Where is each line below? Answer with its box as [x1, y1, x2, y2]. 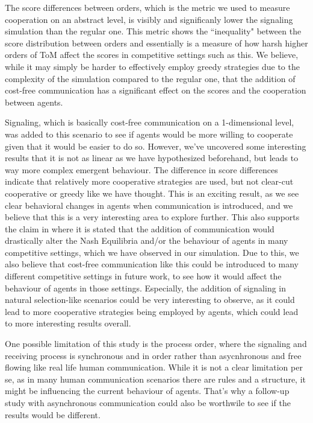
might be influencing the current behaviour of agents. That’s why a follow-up [5, 384, 290, 397]
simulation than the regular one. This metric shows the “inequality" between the [5, 25, 302, 37]
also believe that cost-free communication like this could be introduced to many [5, 258, 299, 270]
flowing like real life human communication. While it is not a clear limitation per [5, 361, 303, 374]
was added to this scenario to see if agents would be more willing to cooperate [5, 127, 293, 140]
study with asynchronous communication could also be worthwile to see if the [5, 396, 291, 409]
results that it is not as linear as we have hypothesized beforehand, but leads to [5, 151, 299, 164]
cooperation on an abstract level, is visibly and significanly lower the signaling [5, 13, 293, 25]
